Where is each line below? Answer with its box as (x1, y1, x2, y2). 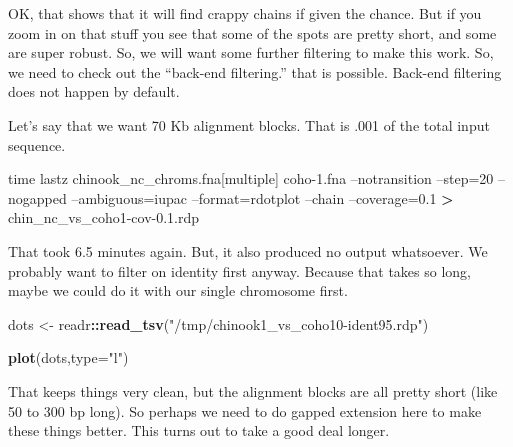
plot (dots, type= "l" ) (8, 347, 129, 368)
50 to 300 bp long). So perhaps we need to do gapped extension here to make (8, 400, 482, 421)
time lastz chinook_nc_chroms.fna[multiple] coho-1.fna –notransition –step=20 (8, 168, 494, 189)
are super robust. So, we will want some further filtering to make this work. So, (8, 42, 494, 63)
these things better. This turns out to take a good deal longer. (8, 420, 390, 441)
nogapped (8, 187, 67, 208)
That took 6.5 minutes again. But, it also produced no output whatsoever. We (8, 240, 488, 261)
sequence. (8, 134, 66, 155)
